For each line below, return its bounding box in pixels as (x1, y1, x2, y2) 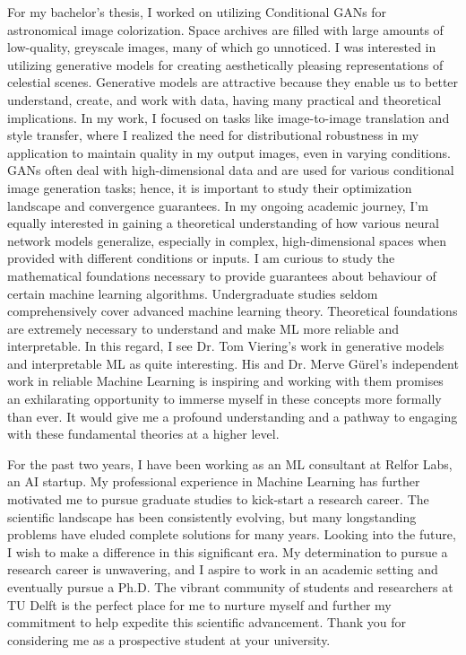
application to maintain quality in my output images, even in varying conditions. (7, 143, 451, 162)
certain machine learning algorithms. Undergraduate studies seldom (7, 284, 378, 302)
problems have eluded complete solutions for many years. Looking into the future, (7, 525, 456, 544)
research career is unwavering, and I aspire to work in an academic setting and (7, 560, 438, 579)
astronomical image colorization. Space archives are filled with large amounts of (7, 20, 444, 39)
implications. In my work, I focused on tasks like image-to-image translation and (7, 108, 450, 127)
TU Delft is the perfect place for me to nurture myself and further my (7, 595, 392, 614)
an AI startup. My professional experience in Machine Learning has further (7, 472, 420, 491)
